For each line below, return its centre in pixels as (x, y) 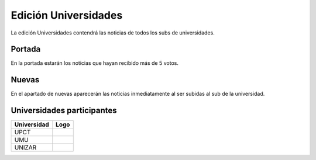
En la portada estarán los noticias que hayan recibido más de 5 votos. (95, 63)
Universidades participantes (64, 111)
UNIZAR (25, 148)
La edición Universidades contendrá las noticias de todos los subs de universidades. (113, 33)
